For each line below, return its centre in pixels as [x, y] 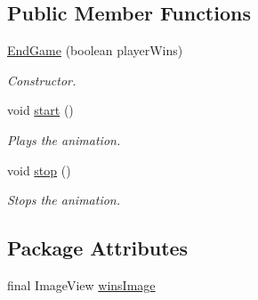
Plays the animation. [64, 139]
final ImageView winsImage [81, 284]
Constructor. [42, 80]
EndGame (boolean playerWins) [95, 50]
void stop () [39, 170]
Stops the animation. [64, 200]
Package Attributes [98, 248]
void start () [40, 110]
